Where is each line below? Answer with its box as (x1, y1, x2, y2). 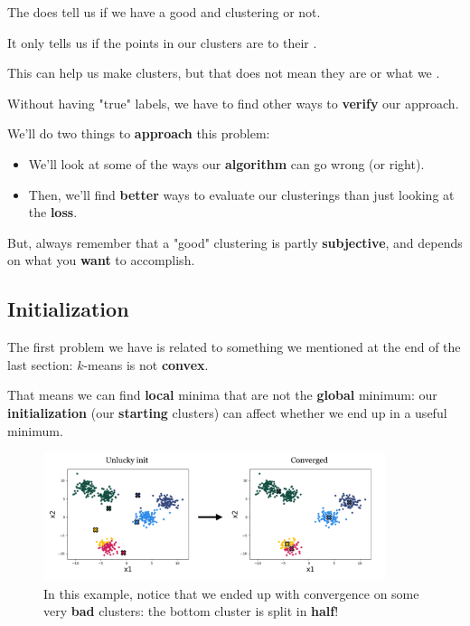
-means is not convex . (83, 355, 209, 374)
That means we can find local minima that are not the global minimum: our (7, 385, 437, 404)
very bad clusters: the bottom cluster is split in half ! (43, 602, 339, 621)
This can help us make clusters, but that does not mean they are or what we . (7, 63, 440, 82)
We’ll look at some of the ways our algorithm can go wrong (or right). (28, 154, 425, 173)
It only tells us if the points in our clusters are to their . (7, 33, 317, 52)
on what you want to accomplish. (7, 251, 195, 270)
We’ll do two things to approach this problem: (7, 124, 270, 143)
